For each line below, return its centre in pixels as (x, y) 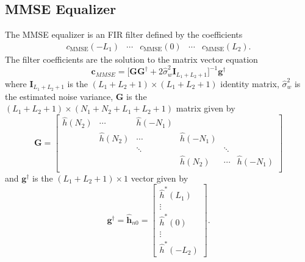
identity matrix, (250, 83)
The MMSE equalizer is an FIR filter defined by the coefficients (124, 34)
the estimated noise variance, (59, 96)
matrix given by (206, 108)
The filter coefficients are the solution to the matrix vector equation (131, 59)
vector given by (160, 178)
